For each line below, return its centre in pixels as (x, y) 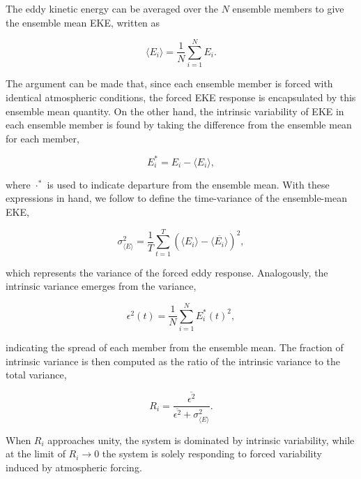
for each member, (43, 138)
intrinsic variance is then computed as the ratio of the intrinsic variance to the (173, 361)
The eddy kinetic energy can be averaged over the (112, 8)
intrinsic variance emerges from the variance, (101, 286)
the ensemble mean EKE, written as (83, 22)
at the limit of (36, 454)
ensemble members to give (288, 8)
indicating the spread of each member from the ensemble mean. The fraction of (175, 347)
